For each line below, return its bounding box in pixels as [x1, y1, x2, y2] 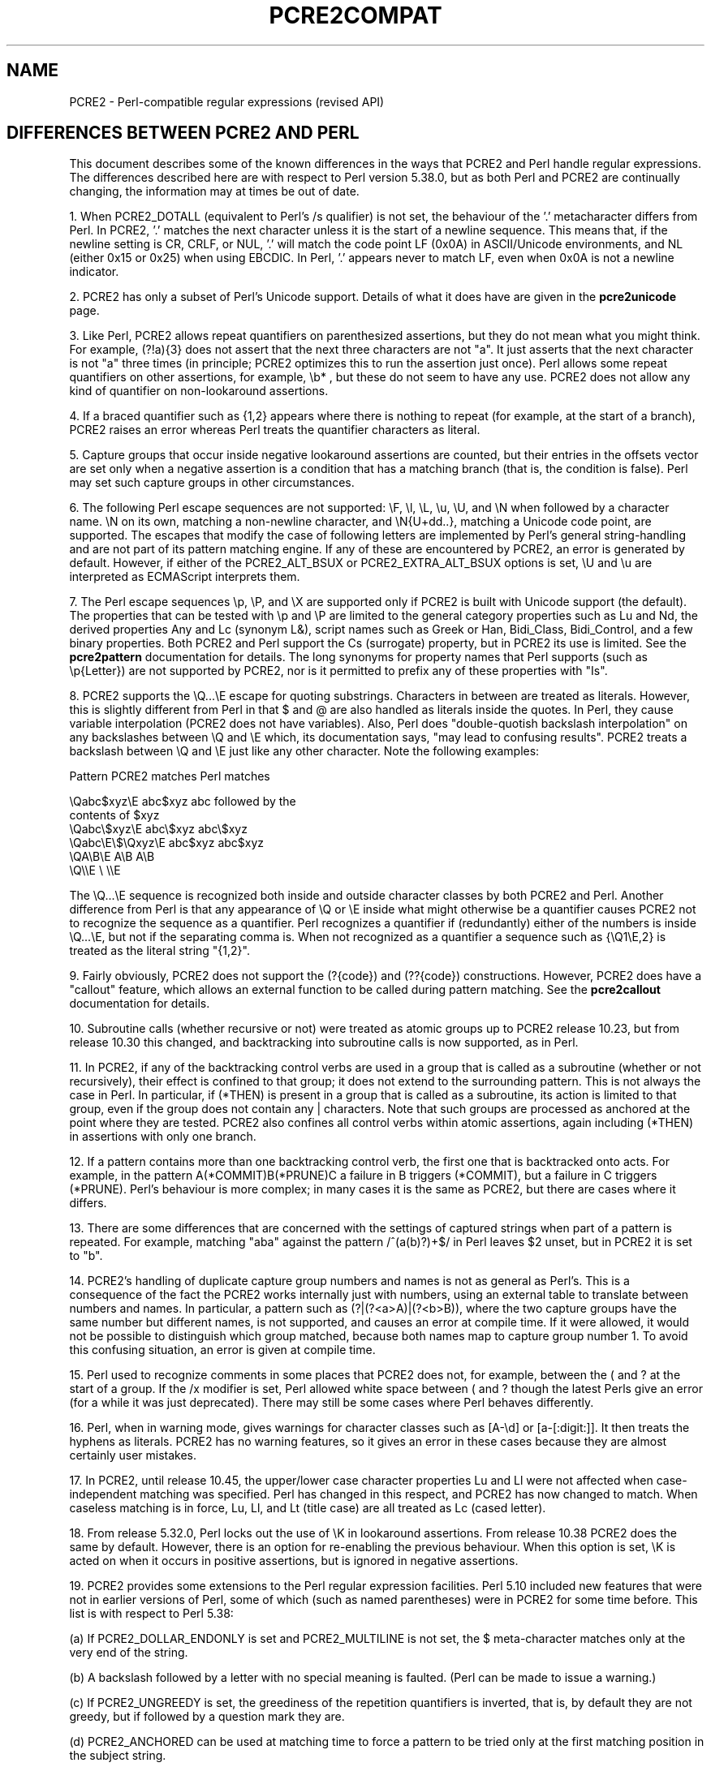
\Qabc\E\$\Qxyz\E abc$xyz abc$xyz [69, 836, 265, 850]
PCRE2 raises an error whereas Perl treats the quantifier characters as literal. [69, 423, 480, 437]
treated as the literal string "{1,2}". [69, 944, 250, 958]
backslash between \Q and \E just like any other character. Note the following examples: [69, 744, 540, 759]
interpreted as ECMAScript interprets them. [69, 570, 300, 584]
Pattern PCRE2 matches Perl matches [69, 769, 270, 784]
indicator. [69, 264, 119, 279]
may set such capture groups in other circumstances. [69, 475, 355, 490]
